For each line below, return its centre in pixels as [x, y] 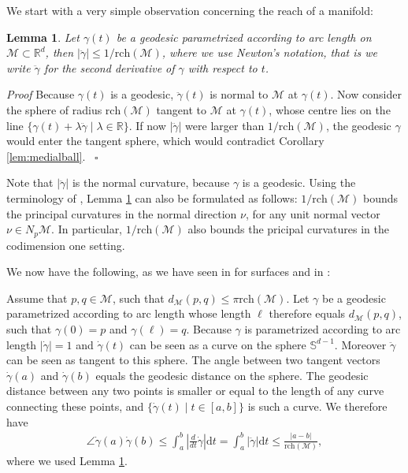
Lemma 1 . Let [43, 37]
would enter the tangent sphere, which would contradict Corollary [165, 141]
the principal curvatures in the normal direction [122, 213]
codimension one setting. [66, 245]
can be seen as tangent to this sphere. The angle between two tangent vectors [193, 360]
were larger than [225, 125]
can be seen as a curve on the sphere [218, 344]
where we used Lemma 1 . [67, 460]
